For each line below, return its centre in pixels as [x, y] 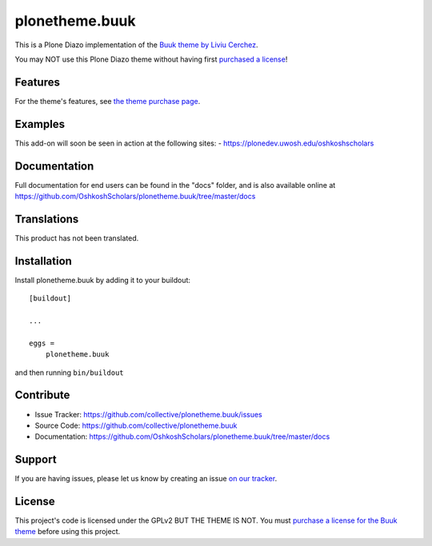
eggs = [42, 343]
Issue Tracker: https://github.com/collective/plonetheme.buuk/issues [149, 414]
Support [36, 460]
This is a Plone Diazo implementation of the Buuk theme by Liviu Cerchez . [136, 45]
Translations [47, 219]
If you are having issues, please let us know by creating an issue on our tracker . [146, 479]
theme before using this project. [68, 532]
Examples [40, 124]
